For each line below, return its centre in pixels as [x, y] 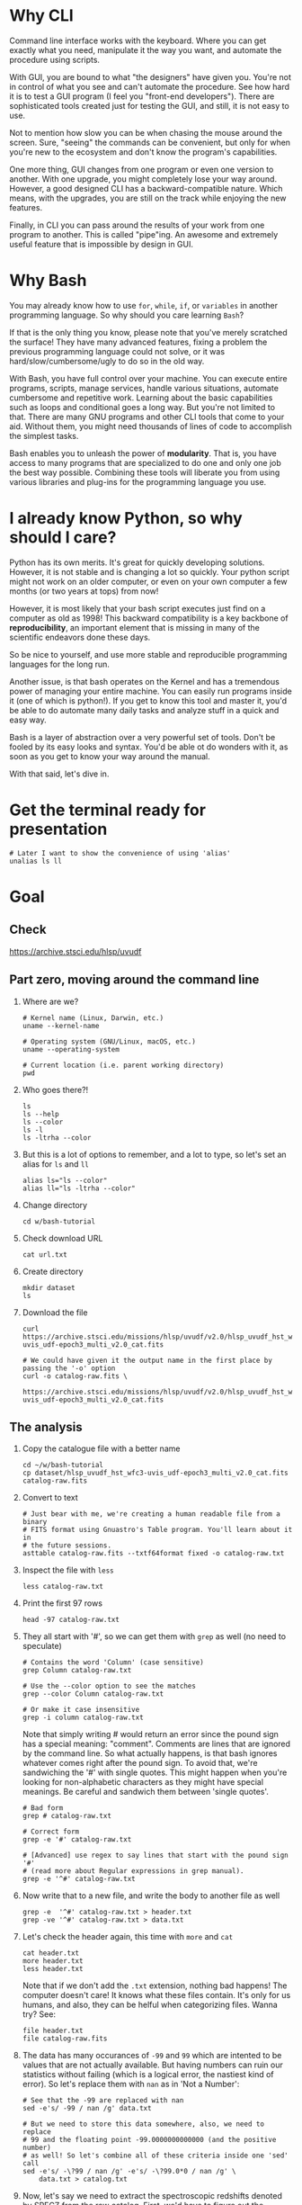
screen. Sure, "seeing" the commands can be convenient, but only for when [150, 142]
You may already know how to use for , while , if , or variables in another [144, 305]
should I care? [63, 538]
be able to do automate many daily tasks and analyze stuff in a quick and [144, 710]
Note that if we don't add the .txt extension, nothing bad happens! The [155, 1985]
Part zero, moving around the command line [134, 980]
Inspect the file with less [68, 1570]
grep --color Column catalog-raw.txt [93, 1694]
